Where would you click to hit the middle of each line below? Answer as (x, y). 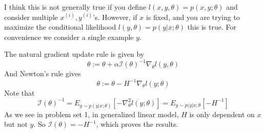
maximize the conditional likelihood (60, 27)
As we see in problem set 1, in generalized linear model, (91, 114)
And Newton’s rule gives (43, 73)
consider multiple (31, 17)
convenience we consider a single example (69, 37)
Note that (19, 92)
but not (16, 124)
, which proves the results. (137, 124)
